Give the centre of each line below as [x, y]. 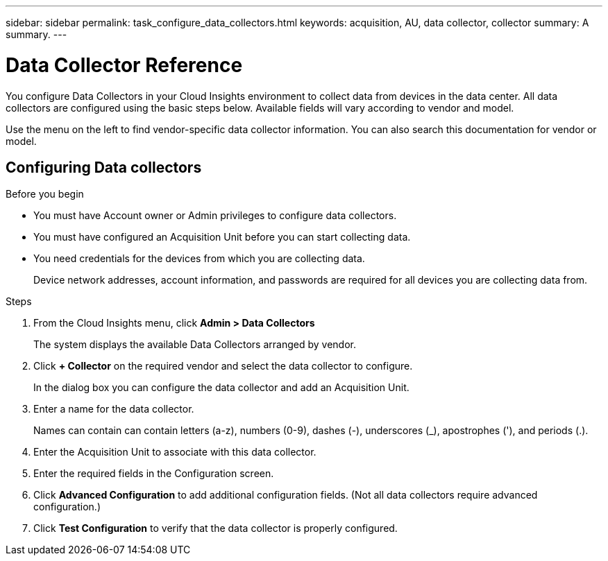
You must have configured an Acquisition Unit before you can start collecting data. [222, 237]
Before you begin [45, 194]
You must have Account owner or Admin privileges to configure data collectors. [215, 216]
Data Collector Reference [124, 65]
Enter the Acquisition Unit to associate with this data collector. [175, 452]
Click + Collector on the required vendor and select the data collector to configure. [223, 366]
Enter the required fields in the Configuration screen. [154, 474]
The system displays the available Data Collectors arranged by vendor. [195, 345]
